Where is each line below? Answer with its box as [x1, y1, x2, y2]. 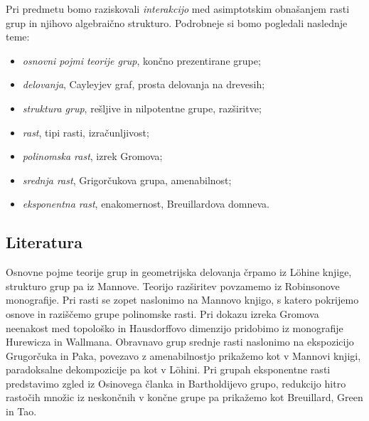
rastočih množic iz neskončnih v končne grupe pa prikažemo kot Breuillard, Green [6, 390, 363, 405]
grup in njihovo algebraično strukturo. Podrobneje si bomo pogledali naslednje [6, 15, 348, 30]
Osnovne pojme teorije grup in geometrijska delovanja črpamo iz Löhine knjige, [6, 265, 352, 279]
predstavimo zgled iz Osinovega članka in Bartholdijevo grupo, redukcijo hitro [6, 375, 346, 390]
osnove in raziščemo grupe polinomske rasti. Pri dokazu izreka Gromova [6, 306, 319, 321]
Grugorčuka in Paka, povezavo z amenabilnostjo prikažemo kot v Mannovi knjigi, [6, 348, 361, 363]
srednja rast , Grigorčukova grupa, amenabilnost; [22, 172, 232, 187]
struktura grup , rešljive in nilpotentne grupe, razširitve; [22, 100, 262, 115]
